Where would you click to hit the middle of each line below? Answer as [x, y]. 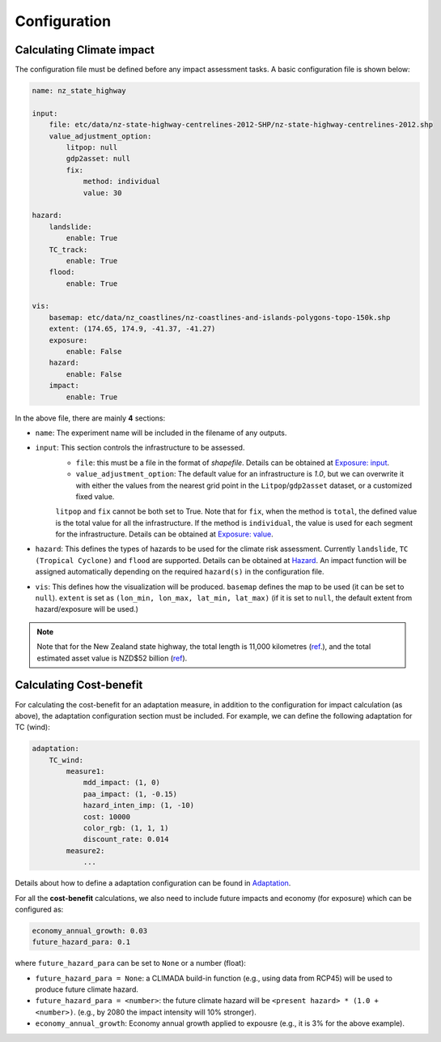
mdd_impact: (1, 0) [122, 783]
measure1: [85, 771]
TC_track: [68, 250]
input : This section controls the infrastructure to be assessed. [140, 448]
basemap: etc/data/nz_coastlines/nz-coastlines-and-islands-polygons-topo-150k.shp [220, 317]
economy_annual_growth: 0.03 [90, 931]
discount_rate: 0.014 [126, 839]
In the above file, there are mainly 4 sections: [90, 418]
